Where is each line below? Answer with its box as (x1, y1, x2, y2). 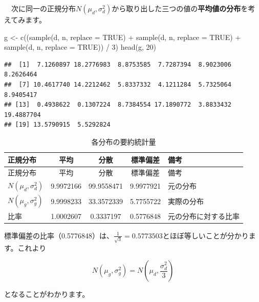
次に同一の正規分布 (11, 3, 76, 13)
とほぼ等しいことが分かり (162, 230, 249, 240)
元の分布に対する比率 (167, 210, 240, 221)
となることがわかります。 (4, 289, 90, 299)
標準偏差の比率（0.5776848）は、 (4, 230, 114, 240)
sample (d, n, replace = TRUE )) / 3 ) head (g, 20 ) (4, 42, 156, 52)
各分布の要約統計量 (91, 136, 156, 147)
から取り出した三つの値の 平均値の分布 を (112, 3, 248, 13)
